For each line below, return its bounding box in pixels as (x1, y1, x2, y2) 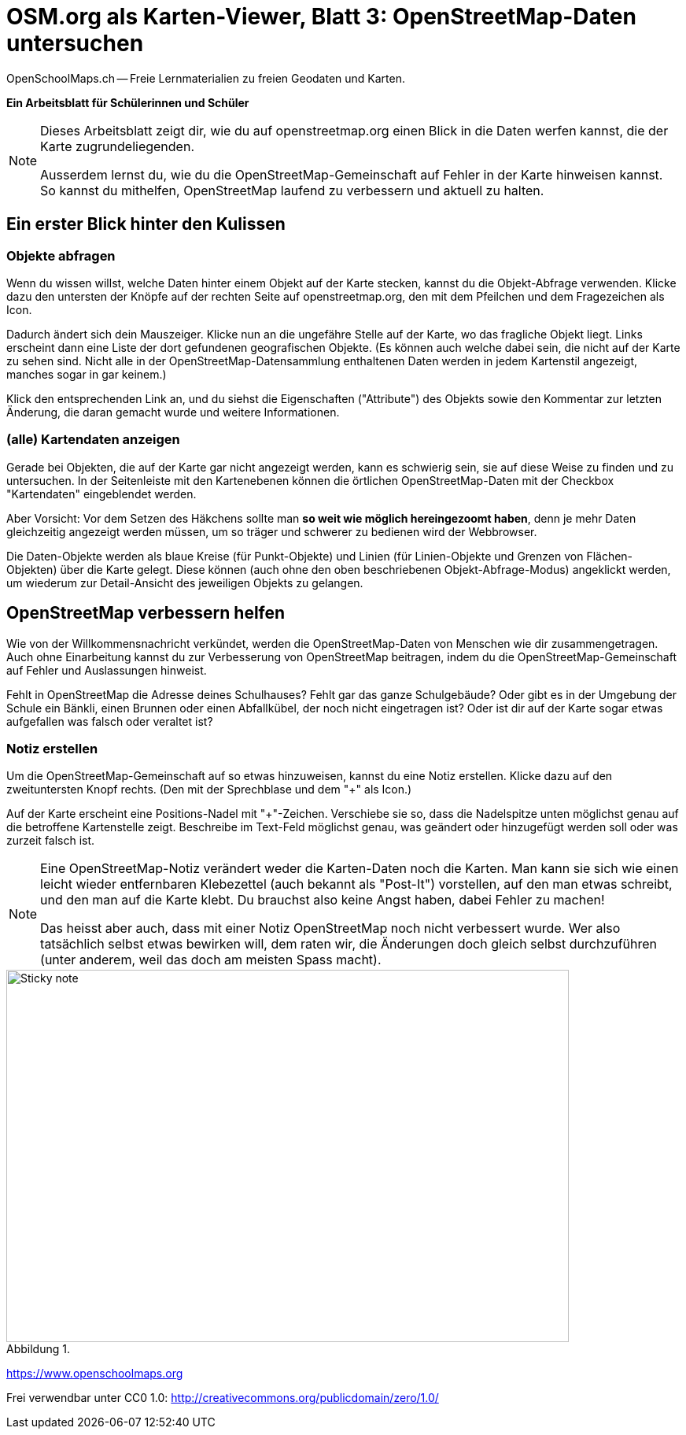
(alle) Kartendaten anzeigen (6, 431, 180, 448)
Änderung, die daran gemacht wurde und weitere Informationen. (6, 405, 340, 419)
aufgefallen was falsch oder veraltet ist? (6, 714, 213, 728)
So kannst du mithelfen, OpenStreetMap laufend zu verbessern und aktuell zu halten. (40, 182, 544, 198)
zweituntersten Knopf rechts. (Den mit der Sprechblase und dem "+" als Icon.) (6, 782, 412, 797)
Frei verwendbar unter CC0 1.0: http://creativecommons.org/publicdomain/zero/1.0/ (6, 1391, 439, 1405)
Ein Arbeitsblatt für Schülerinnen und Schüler (6, 95, 249, 109)
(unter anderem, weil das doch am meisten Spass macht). (40, 952, 382, 968)
